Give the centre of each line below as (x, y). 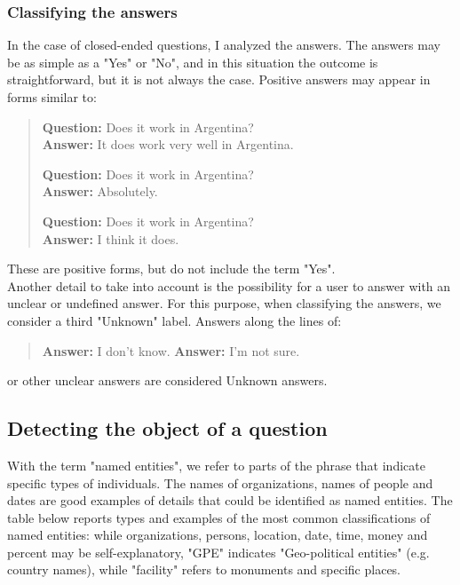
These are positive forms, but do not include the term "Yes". (171, 269)
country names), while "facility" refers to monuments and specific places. (204, 569)
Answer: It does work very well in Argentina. (168, 144)
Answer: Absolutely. (100, 191)
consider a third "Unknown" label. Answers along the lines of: (174, 320)
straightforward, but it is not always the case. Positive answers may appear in (219, 79)
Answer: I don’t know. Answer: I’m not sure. (171, 350)
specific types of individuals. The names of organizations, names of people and (220, 482)
